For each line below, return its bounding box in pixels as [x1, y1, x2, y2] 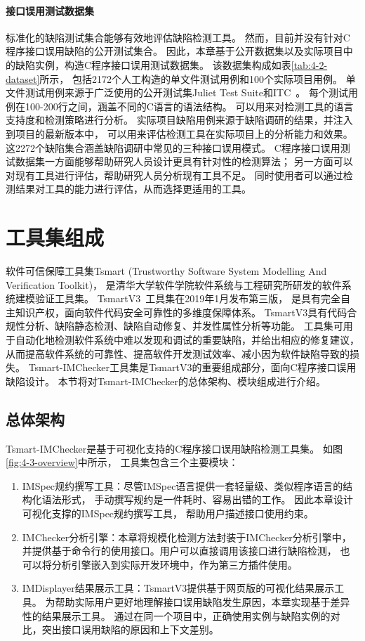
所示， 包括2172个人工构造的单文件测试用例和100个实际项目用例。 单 [39, 71, 356, 86]
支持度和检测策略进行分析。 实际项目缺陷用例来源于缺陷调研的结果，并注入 [6, 112, 353, 127]
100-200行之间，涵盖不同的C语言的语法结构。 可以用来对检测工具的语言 [25, 98, 354, 113]
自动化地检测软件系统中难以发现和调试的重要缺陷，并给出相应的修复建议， [15, 332, 359, 347]
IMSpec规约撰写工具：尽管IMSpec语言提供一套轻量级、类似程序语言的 [22, 478, 343, 493]
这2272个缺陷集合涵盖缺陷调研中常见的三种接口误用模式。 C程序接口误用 [6, 140, 340, 155]
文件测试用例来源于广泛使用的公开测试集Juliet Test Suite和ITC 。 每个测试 [6, 85, 348, 100]
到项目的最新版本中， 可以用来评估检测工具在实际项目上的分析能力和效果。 [6, 126, 353, 141]
